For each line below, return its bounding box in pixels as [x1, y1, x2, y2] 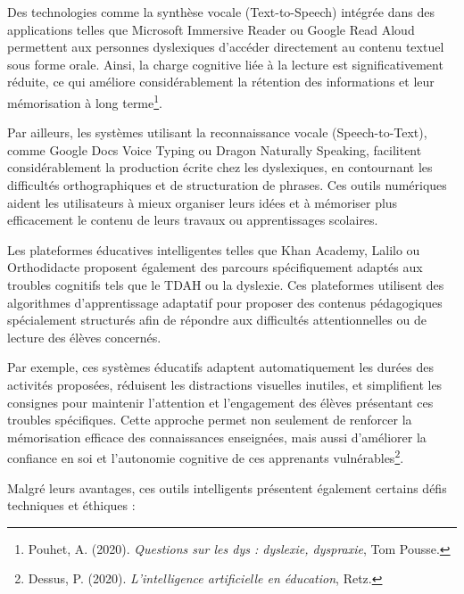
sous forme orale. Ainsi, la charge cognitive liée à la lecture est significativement [7, 54, 443, 73]
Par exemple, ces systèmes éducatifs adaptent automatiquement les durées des [7, 358, 434, 376]
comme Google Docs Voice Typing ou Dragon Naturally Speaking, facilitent [7, 140, 422, 159]
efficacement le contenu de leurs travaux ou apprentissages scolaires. [7, 210, 378, 229]
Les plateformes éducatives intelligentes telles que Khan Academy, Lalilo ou [7, 240, 420, 259]
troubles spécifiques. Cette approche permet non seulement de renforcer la [7, 410, 412, 429]
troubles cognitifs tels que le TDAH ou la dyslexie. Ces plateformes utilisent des [7, 275, 444, 293]
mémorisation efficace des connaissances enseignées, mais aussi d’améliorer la [7, 427, 427, 446]
